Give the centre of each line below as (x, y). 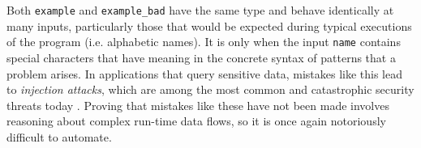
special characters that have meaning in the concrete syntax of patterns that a (201, 57)
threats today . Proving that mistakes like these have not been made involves (198, 105)
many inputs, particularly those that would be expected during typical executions (209, 25)
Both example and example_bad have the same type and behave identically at (200, 10)
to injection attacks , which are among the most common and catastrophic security (210, 89)
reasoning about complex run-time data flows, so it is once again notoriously (196, 121)
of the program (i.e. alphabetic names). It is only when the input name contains (204, 42)
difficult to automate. (59, 136)
